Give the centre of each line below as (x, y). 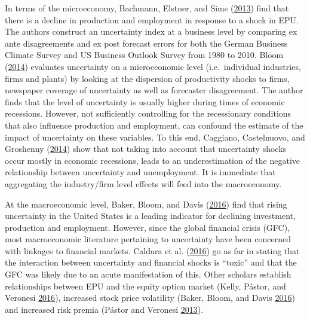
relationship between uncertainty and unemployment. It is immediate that (140, 172)
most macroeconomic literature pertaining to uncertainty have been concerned (148, 239)
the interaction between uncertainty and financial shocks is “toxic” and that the (151, 262)
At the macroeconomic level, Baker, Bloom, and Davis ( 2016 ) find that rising (146, 204)
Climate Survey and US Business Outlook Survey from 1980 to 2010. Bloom (144, 55)
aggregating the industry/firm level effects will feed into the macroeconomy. (143, 183)
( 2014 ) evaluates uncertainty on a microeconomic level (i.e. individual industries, (153, 66)
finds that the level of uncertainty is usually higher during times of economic (145, 101)
